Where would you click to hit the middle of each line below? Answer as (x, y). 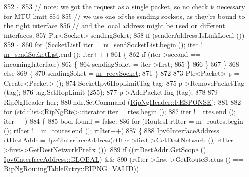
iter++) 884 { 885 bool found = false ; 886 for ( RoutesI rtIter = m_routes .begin (124, 121)
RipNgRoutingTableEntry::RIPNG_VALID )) (71, 168)
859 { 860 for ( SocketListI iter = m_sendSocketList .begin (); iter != (106, 44)
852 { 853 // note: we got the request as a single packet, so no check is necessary (124, 6)
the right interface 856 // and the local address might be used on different (115, 26)
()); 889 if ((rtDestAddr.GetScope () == (158, 149)
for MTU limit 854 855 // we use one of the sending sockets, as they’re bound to (124, 16)
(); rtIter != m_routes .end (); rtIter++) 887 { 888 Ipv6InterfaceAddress (112, 130)
